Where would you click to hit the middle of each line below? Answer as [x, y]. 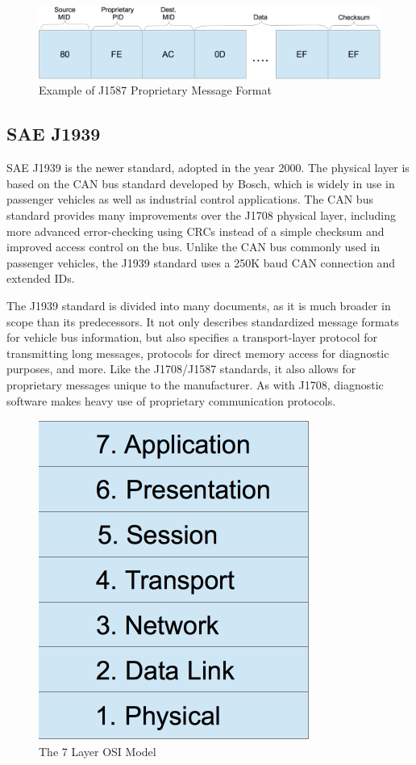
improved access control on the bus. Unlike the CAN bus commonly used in [193, 247]
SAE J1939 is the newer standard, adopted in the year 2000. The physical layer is [208, 168]
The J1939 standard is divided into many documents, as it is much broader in [199, 305]
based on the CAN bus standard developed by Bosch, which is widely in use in [201, 183]
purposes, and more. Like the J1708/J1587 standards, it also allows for [181, 369]
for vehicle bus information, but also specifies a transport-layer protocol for [192, 337]
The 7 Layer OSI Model [98, 751]
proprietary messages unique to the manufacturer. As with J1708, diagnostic [195, 384]
